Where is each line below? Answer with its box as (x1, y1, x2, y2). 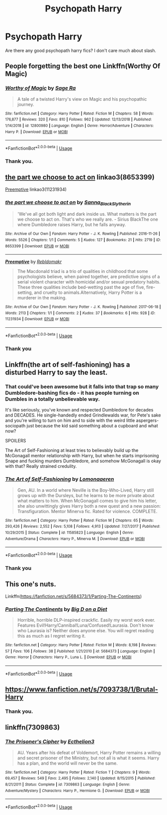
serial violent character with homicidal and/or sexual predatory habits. (17, 279, 161, 285)
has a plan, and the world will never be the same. (17, 760, 118, 766)
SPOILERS (5, 438, 26, 444)
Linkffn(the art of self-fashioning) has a (5, 361, 130, 369)
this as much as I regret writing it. (17, 633, 86, 639)
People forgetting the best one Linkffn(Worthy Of (5, 62, 161, 70)
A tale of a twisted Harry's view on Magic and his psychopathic (17, 96, 147, 102)
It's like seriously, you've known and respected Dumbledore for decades (5, 407, 154, 413)
